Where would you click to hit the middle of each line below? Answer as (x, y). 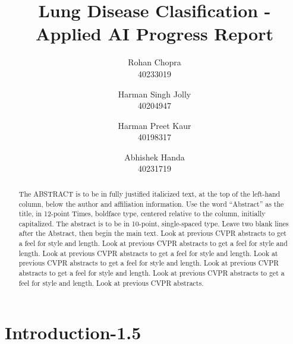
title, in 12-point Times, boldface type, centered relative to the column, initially (142, 214)
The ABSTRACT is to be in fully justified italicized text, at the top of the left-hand (149, 193)
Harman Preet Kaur (155, 125)
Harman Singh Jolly (155, 94)
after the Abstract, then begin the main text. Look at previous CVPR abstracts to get (152, 233)
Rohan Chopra (155, 62)
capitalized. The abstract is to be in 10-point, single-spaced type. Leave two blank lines (154, 223)
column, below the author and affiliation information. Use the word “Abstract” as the (151, 203)
